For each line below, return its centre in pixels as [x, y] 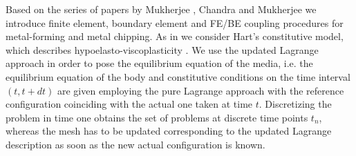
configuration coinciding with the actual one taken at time [129, 104]
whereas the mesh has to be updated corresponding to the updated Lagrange [169, 131]
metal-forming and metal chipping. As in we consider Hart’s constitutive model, [175, 36]
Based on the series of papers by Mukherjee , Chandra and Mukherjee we [161, 9]
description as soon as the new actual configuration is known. [135, 144]
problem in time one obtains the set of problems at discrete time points [157, 117]
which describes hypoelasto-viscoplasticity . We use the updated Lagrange [162, 49]
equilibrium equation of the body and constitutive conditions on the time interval [178, 76]
